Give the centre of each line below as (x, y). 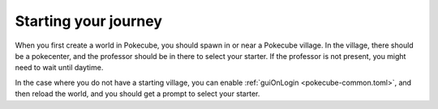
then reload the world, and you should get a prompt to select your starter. (137, 94)
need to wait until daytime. (59, 68)
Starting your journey (88, 21)
